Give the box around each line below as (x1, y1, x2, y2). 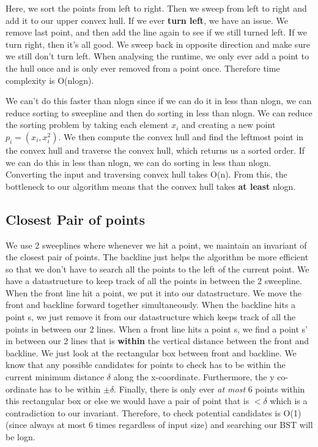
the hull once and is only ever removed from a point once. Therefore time (6, 61, 280, 74)
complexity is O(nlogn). (6, 73, 94, 86)
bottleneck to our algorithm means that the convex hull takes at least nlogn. (6, 179, 296, 192)
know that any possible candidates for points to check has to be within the (6, 358, 286, 371)
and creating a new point (182, 118, 276, 131)
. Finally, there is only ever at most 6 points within (114, 382, 305, 395)
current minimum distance (6, 370, 105, 383)
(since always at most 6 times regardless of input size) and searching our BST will (6, 418, 313, 431)
